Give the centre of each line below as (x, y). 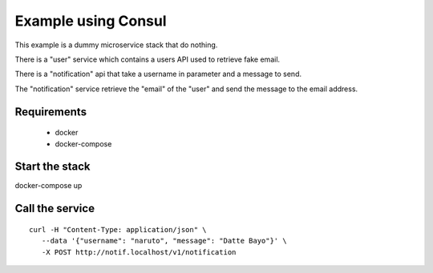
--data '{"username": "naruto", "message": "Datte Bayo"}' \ (164, 241)
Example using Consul (91, 21)
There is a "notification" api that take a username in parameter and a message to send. (158, 74)
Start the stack (53, 167)
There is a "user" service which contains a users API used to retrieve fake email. (148, 59)
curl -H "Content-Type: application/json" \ (118, 229)
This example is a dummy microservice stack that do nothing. (116, 45)
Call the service (55, 209)
